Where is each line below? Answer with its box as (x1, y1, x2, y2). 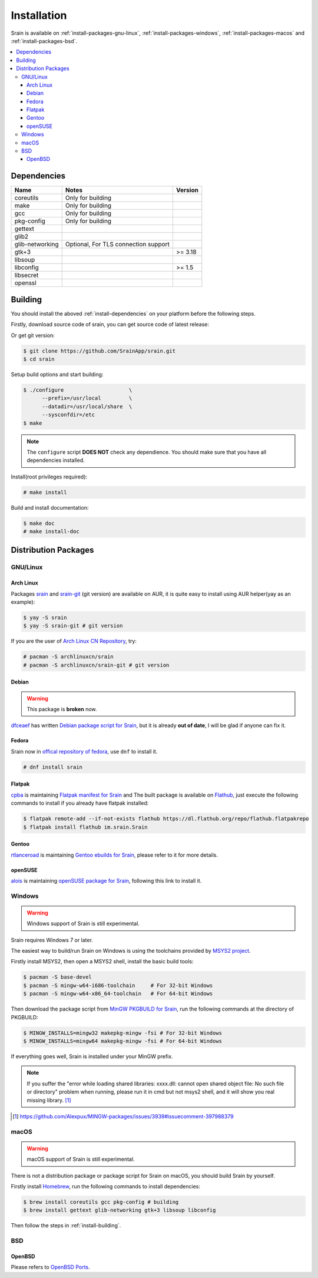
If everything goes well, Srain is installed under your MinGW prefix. (11, 1052, 173, 1060)
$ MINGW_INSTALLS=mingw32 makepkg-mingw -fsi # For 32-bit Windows (23, 1029, 223, 1036)
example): (11, 598, 35, 605)
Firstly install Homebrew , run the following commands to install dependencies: (11, 1183, 200, 1190)
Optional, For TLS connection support (65, 240, 170, 249)
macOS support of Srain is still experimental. (26, 1155, 135, 1163)
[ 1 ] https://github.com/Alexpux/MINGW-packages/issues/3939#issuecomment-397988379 (12, 1112, 234, 1120)
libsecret (14, 271, 39, 279)
